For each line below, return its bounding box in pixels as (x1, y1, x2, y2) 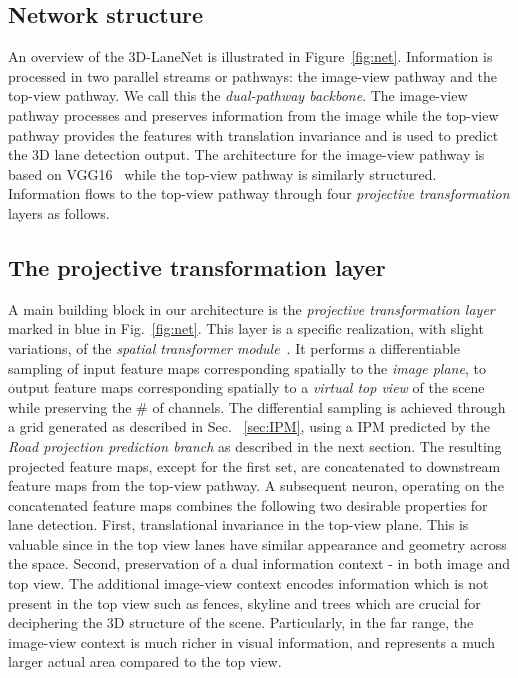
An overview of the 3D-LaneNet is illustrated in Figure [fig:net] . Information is (8, 46, 493, 67)
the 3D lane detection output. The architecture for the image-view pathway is (8, 144, 485, 165)
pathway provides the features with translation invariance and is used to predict (8, 124, 499, 145)
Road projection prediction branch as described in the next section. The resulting (8, 435, 502, 456)
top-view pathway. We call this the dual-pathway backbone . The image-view (8, 85, 468, 106)
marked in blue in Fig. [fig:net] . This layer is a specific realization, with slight (8, 318, 484, 339)
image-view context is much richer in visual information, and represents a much (8, 631, 495, 652)
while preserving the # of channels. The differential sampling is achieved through (8, 396, 506, 417)
